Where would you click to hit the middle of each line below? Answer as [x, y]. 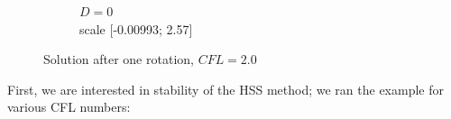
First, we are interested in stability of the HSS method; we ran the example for [225, 89]
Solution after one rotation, [119, 59]
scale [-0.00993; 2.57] [136, 28]
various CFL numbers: [69, 107]
